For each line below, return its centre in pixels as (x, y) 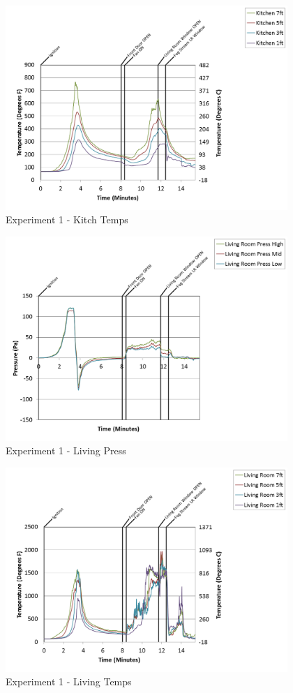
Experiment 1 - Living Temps (69, 681)
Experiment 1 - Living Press (66, 450)
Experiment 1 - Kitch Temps (67, 219)
